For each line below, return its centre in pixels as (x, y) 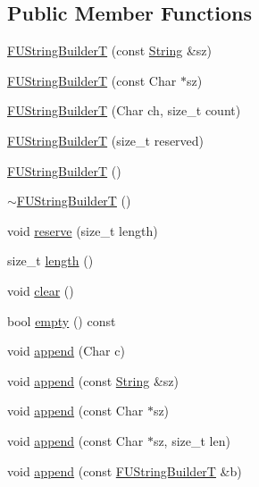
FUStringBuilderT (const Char (92, 80)
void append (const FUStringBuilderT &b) (125, 470)
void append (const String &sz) (93, 380)
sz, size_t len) (192, 440)
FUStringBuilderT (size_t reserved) (106, 140)
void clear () (41, 290)
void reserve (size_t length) (83, 230)
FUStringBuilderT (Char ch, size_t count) (124, 110)
